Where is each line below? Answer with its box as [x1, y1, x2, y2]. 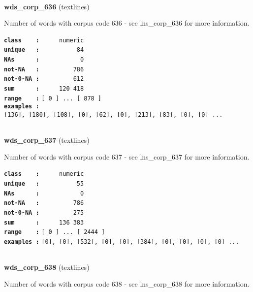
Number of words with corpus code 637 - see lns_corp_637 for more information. [4, 151, 250, 162]
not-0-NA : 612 [4, 75, 84, 83]
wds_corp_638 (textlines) [4, 262, 90, 272]
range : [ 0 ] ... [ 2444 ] [4, 228, 105, 236]
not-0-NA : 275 [4, 209, 84, 217]
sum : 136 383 [4, 219, 84, 226]
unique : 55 [4, 180, 84, 188]
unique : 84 [4, 46, 84, 54]
